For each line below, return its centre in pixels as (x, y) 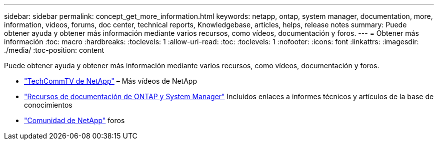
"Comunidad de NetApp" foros (74, 120)
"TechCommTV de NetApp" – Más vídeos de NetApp (111, 81)
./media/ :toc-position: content (54, 50)
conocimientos (48, 105)
